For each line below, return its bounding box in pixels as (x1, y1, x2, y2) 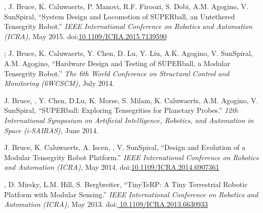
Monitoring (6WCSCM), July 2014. (4, 78, 115, 88)
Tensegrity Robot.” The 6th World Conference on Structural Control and (4, 68, 230, 78)
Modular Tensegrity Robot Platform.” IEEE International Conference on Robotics (4, 151, 259, 162)
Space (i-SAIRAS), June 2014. (4, 125, 99, 135)
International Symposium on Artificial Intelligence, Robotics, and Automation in (4, 114, 254, 125)
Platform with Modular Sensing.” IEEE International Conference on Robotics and (4, 189, 258, 199)
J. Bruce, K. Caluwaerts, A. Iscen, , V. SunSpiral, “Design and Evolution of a (4, 142, 245, 153)
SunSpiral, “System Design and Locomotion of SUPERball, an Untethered (4, 11, 235, 21)
